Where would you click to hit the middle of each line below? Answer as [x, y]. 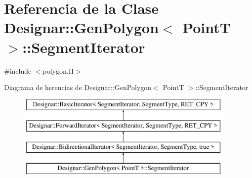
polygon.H [58, 70]
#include [18, 70]
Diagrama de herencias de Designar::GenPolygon [78, 87]
